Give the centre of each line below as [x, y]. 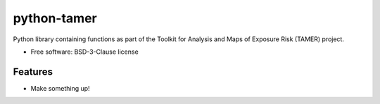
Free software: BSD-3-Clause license [84, 52]
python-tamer [55, 18]
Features [33, 72]
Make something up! [61, 88]
